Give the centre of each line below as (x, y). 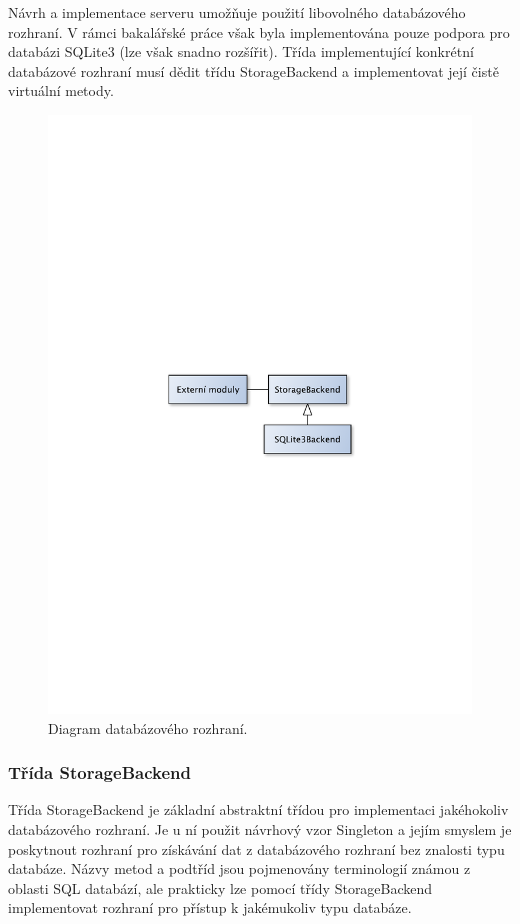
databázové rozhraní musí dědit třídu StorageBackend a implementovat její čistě (253, 70)
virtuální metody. (61, 90)
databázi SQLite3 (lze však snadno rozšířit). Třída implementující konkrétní (241, 51)
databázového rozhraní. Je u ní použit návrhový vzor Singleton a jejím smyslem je (260, 829)
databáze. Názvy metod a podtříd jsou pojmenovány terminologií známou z (239, 868)
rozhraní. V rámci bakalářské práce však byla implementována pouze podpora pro (259, 31)
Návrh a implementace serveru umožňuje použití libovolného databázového (237, 12)
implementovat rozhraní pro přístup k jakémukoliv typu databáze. (210, 907)
